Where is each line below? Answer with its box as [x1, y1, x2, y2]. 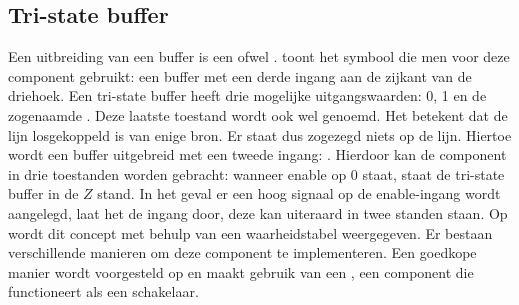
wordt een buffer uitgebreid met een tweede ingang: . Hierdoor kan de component [8, 144, 507, 165]
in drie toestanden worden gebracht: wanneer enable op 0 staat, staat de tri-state [8, 163, 505, 184]
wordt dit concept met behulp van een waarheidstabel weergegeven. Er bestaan [8, 222, 493, 243]
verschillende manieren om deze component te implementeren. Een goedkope [8, 242, 477, 263]
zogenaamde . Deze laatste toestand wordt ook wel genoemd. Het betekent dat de [8, 104, 508, 125]
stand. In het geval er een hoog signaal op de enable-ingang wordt [97, 183, 501, 204]
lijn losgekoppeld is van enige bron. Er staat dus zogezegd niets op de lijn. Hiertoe [8, 124, 512, 145]
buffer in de [8, 183, 79, 204]
